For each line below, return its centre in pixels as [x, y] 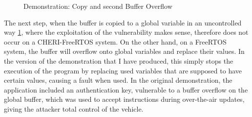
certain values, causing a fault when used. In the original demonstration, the [118, 80]
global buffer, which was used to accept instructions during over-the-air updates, [124, 99]
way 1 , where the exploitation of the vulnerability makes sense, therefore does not [126, 32]
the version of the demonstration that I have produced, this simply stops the [119, 60]
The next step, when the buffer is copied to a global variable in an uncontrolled [123, 22]
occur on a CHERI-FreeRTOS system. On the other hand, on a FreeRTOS [115, 41]
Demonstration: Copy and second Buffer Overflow [98, 6]
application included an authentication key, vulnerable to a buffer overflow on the [126, 89]
